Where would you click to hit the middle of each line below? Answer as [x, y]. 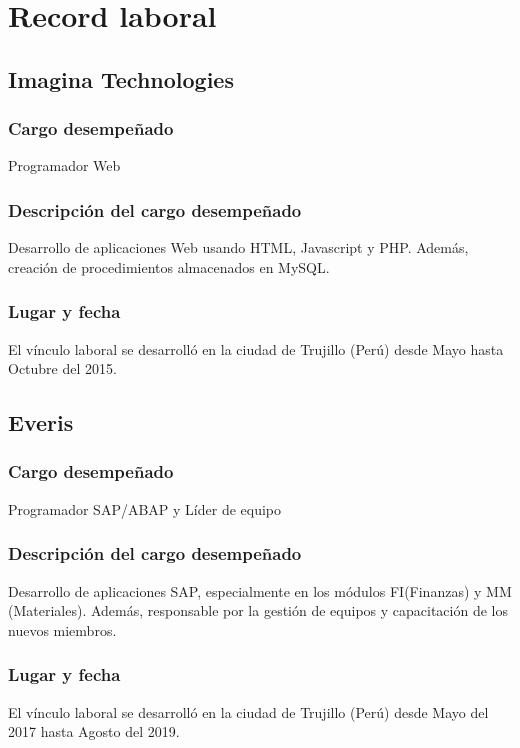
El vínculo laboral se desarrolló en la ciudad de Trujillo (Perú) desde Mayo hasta [256, 348]
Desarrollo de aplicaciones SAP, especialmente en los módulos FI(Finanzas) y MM [260, 590]
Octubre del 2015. [62, 368]
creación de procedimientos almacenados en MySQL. [169, 266]
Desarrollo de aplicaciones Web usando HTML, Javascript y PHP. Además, [238, 247]
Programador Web [64, 165]
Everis [41, 422]
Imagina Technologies [121, 78]
